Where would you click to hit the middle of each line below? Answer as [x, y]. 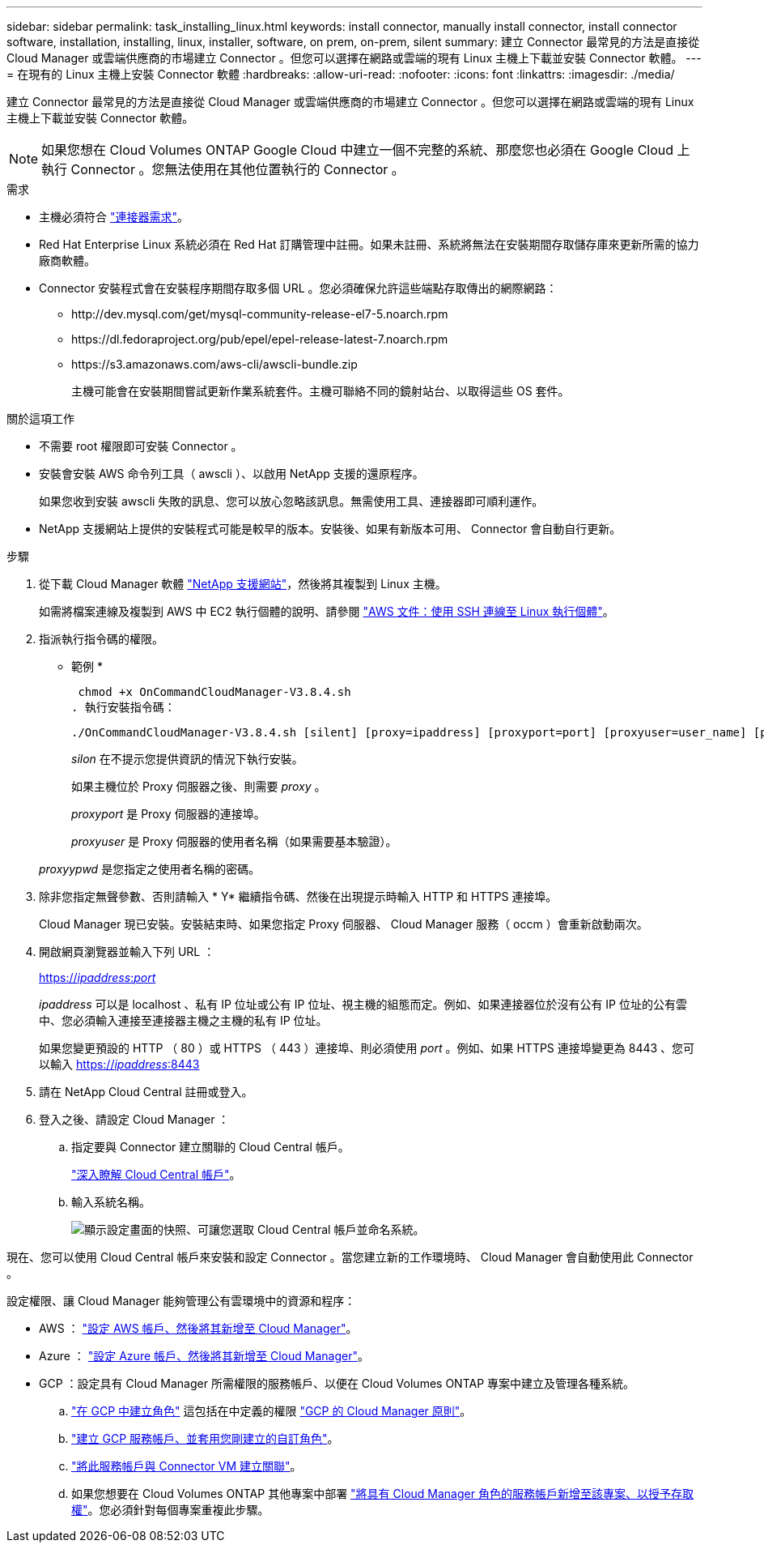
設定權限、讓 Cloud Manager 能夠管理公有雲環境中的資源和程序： [181, 1301]
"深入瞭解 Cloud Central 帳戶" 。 [156, 1174]
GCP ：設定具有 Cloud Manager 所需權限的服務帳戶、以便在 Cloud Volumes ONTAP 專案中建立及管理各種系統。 [337, 1383]
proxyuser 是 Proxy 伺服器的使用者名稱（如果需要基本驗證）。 [234, 841]
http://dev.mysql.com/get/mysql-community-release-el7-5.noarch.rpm [260, 314]
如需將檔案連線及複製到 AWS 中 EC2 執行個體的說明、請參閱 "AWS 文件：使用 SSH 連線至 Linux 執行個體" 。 [327, 611]
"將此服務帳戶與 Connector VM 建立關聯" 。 [187, 1466]
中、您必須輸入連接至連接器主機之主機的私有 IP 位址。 [183, 1020]
